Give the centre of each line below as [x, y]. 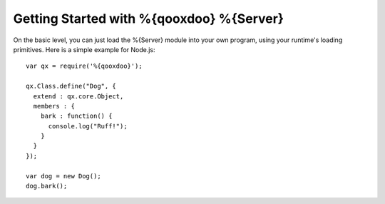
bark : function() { [76, 116]
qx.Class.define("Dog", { [71, 86]
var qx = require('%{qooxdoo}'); [84, 66]
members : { [54, 106]
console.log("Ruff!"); [88, 126]
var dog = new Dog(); [63, 176]
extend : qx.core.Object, [78, 96]
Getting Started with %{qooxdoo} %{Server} [149, 19]
